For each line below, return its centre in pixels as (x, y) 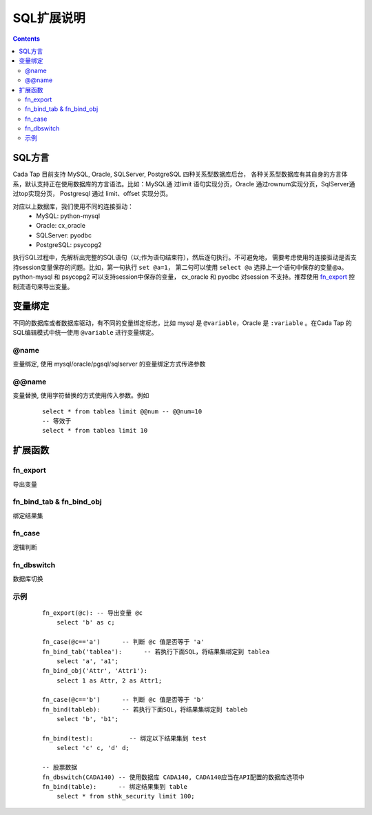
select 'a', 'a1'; (87, 661)
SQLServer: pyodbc (64, 235)
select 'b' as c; (85, 622)
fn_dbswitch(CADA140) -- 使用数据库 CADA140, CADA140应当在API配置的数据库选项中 (173, 777)
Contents (27, 39)
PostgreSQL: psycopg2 (69, 245)
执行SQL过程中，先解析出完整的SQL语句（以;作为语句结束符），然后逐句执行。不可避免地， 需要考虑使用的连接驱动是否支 (185, 257)
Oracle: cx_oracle (61, 226)
